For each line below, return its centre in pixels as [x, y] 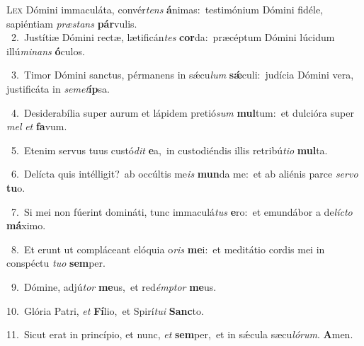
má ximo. [26, 225]
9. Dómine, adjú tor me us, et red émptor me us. [114, 286]
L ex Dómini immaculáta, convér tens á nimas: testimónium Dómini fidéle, [165, 9]
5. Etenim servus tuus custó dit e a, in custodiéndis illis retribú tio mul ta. [169, 150]
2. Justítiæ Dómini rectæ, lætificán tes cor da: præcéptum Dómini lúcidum [173, 37]
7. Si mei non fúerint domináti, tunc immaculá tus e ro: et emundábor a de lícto [182, 211]
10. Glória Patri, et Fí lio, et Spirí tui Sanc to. [105, 310]
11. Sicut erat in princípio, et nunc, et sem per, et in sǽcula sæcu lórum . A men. [180, 334]
